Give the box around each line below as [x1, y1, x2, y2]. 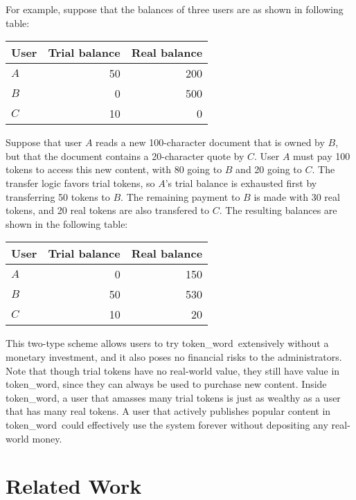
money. [32, 431, 62, 445]
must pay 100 [293, 148, 350, 163]
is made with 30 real [253, 189, 340, 204]
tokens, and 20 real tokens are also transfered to [6, 203, 210, 217]
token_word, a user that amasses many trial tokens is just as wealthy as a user [6, 390, 341, 404]
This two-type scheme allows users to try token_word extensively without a [6, 336, 329, 350]
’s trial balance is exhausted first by [165, 175, 317, 190]
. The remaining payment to [121, 189, 240, 204]
